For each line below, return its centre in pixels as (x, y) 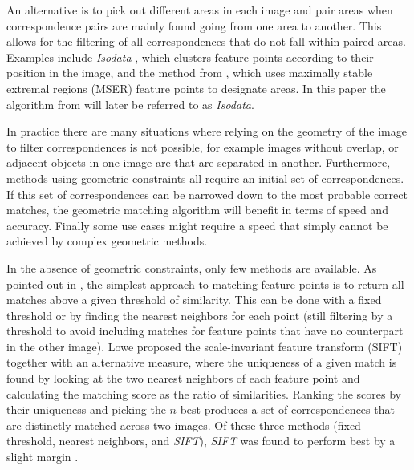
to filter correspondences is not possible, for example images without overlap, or (203, 146)
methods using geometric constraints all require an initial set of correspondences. (205, 178)
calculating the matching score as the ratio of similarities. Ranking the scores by (204, 393)
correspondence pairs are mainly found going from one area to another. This (194, 25)
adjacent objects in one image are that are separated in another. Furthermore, (199, 162)
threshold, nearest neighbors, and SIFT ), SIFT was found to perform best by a (201, 441)
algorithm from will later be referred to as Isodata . (130, 104)
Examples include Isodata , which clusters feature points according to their (190, 57)
